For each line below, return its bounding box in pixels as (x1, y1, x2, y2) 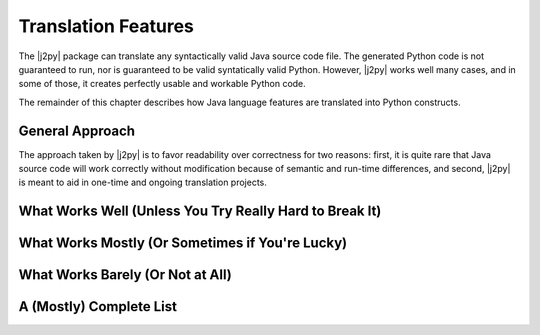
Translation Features (18, 15, 195, 37)
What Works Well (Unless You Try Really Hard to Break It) (18, 203, 382, 220)
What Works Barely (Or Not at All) (18, 266, 232, 284)
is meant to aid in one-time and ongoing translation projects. (18, 176, 267, 189)
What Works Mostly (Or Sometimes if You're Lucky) (18, 235, 348, 252)
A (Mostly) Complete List (18, 298, 177, 315)
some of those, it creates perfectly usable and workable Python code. (18, 78, 307, 90)
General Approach (18, 122, 135, 139)
